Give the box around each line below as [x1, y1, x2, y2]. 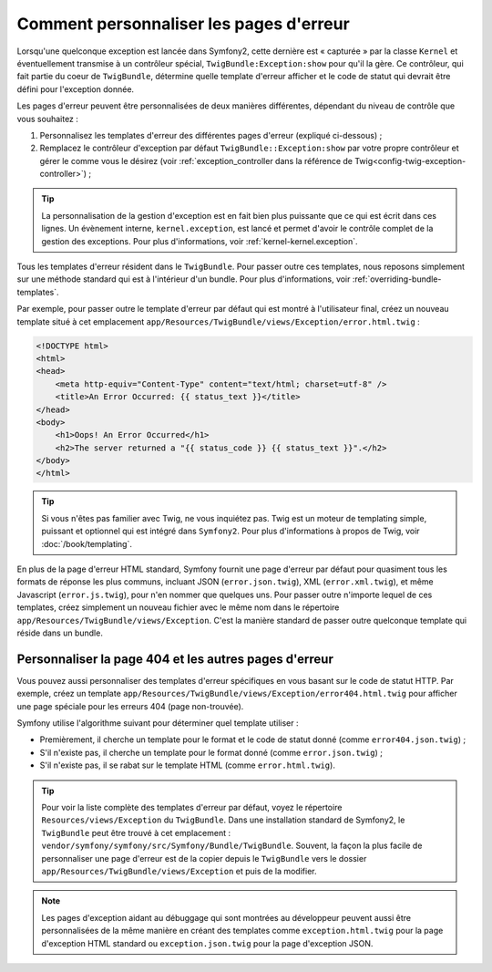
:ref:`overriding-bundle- [352, 274, 442, 284]
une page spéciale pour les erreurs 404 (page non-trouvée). [16, 700, 244, 711]
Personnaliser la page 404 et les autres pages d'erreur [16, 651, 334, 667]
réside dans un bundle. [16, 627, 104, 638]
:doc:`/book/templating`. [41, 538, 132, 549]
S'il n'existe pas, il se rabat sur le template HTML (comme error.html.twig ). [39, 760, 336, 770]
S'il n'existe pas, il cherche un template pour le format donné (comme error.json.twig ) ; [39, 747, 383, 758]
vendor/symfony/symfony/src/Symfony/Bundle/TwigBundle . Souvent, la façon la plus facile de [41, 840, 423, 852]
